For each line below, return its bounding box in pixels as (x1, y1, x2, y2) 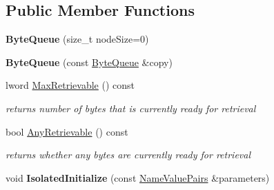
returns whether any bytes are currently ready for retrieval (6, 147, 251, 162)
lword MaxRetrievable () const (6, 78, 135, 92)
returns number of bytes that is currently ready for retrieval (6, 101, 256, 115)
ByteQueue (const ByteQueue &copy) (6, 54, 173, 69)
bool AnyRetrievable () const (6, 124, 128, 138)
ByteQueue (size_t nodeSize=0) (6, 32, 149, 46)
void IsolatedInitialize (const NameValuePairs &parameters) (6, 170, 270, 184)
